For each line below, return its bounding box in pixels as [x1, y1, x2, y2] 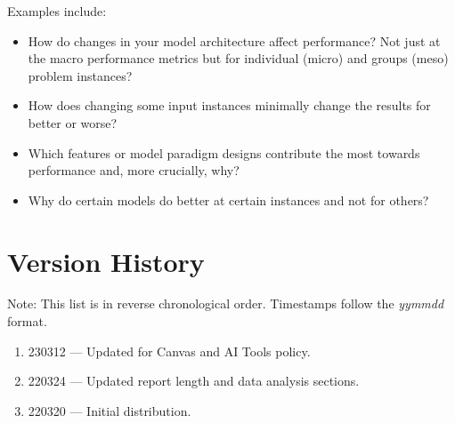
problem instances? [28, 66, 133, 84]
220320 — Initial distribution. [28, 401, 191, 419]
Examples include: [7, 2, 107, 20]
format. [7, 312, 47, 331]
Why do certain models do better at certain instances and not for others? [28, 190, 429, 209]
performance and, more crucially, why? [28, 161, 240, 180]
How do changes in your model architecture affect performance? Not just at [28, 31, 441, 50]
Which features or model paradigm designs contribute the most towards [28, 143, 420, 162]
